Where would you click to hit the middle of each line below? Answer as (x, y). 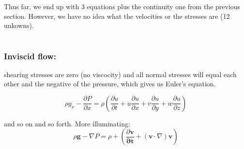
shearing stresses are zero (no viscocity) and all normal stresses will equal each (120, 74)
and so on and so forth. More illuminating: (67, 123)
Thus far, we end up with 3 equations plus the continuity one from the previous (122, 6)
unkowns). (19, 25)
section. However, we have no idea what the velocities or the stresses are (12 (117, 16)
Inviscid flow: (30, 56)
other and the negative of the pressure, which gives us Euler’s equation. (110, 84)
